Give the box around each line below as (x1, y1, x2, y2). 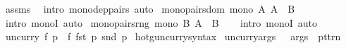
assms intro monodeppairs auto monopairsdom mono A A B (5, 1, 295, 16)
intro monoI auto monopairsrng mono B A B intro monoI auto (5, 15, 318, 30)
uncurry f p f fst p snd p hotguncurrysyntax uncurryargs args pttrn (5, 29, 341, 44)
